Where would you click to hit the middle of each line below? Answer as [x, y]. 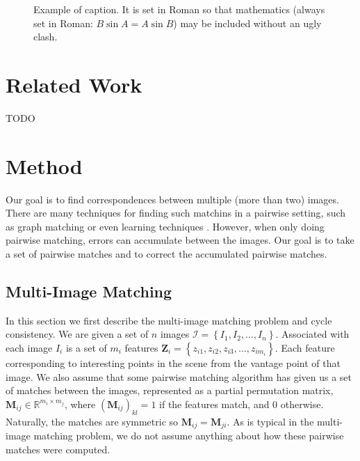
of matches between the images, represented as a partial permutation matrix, [170, 390]
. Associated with [312, 334]
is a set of [86, 347]
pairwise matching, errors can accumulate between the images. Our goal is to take [180, 240]
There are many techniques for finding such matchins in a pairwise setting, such [176, 213]
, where [80, 404]
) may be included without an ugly [247, 23]
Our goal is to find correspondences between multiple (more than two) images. [172, 199]
